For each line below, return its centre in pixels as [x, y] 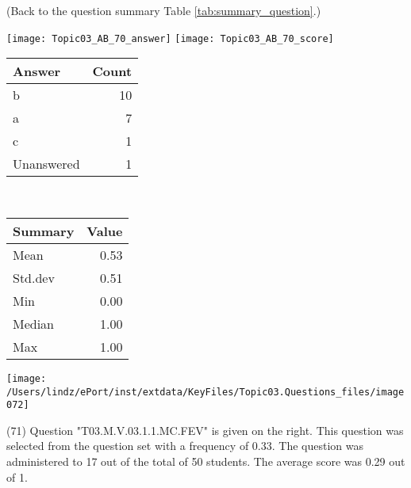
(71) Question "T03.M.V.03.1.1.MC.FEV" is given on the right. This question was [205, 430]
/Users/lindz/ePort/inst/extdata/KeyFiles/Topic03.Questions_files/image [205, 392]
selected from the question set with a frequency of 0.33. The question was [185, 446]
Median [34, 323]
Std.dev [34, 277]
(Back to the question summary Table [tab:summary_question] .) [164, 10]
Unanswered [46, 164]
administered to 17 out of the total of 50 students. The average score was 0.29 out [206, 461]
